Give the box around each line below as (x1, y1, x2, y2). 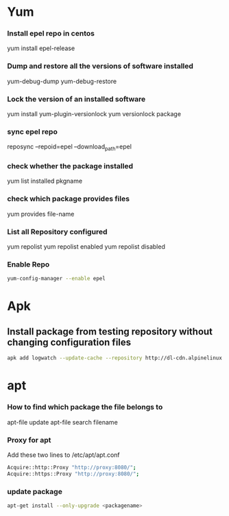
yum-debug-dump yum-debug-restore (7, 77, 117, 85)
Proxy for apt (7, 435, 51, 445)
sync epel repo (7, 127, 58, 136)
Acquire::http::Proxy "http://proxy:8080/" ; (7, 464, 136, 471)
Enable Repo (7, 259, 50, 269)
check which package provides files (7, 194, 130, 203)
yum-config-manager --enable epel (7, 276, 106, 282)
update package (7, 486, 63, 496)
